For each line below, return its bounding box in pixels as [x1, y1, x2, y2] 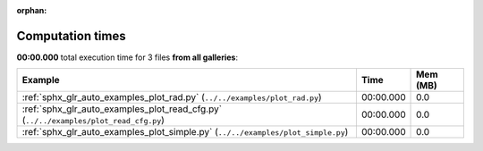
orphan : [16, 5, 47, 15]
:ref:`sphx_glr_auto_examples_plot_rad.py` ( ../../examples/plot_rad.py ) [21, 91, 322, 104]
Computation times [16, 28, 126, 44]
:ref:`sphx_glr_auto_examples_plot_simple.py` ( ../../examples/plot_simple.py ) [21, 126, 349, 138]
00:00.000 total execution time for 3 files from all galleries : [16, 52, 239, 63]
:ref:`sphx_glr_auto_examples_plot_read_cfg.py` [21, 103, 223, 115]
